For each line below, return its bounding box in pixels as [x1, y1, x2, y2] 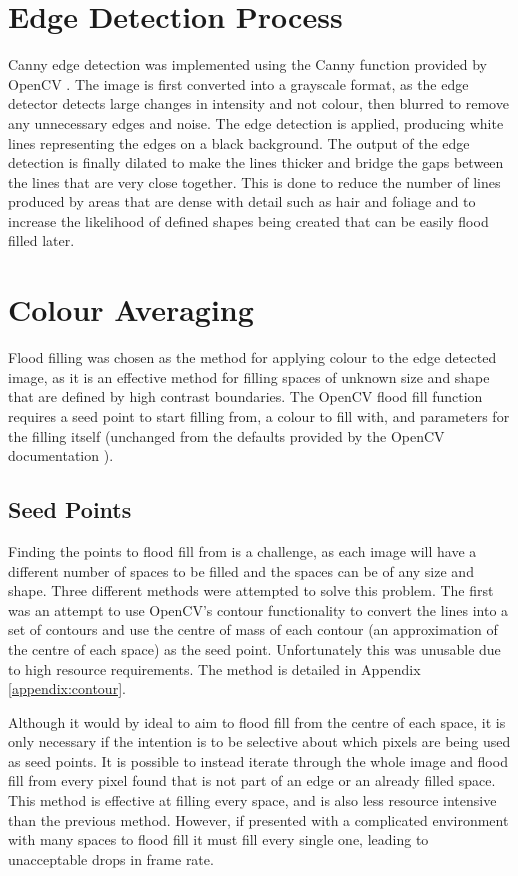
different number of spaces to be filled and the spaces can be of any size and [8, 560, 474, 581]
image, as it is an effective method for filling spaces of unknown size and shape [8, 366, 490, 387]
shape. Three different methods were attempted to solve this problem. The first [8, 580, 494, 601]
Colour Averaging [8, 289, 254, 330]
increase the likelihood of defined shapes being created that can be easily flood [8, 210, 489, 231]
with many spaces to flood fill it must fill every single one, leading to [8, 829, 429, 850]
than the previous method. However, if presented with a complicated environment [8, 809, 509, 830]
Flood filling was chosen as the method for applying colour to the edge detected [8, 347, 497, 368]
